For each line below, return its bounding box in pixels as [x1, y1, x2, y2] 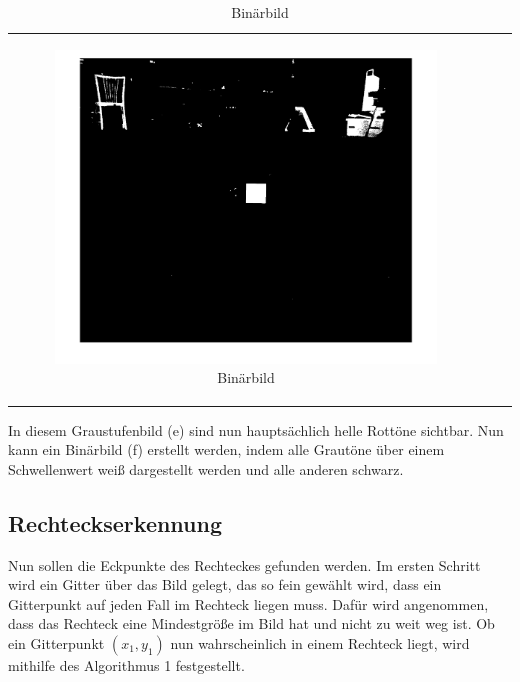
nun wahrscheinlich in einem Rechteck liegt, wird [170, 632, 470, 653]
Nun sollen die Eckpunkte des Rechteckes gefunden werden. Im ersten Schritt [8, 554, 481, 575]
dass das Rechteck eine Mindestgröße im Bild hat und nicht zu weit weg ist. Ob [8, 613, 495, 634]
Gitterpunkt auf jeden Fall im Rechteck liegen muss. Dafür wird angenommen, [8, 593, 489, 614]
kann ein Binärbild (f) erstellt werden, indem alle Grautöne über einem [8, 439, 445, 460]
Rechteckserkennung [8, 507, 223, 538]
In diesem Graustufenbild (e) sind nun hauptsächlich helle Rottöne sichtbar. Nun [8, 419, 504, 440]
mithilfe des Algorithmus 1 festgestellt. [8, 654, 245, 675]
